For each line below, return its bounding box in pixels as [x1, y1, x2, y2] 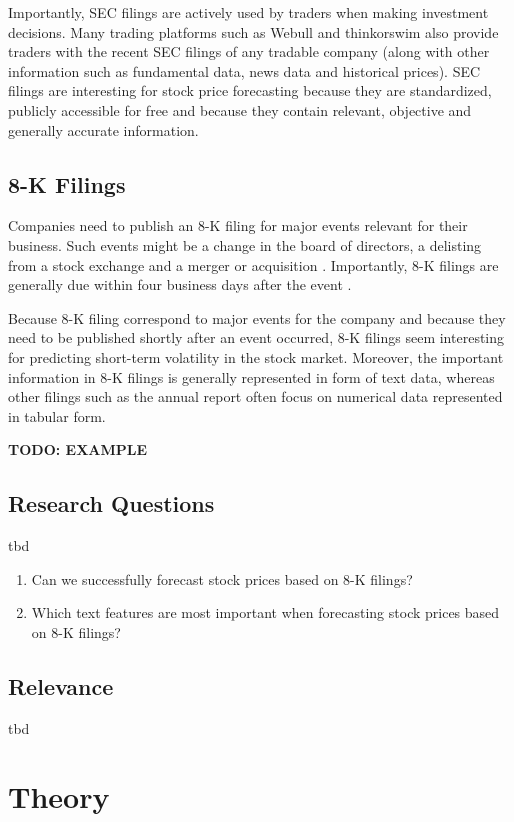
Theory [8, 776, 110, 817]
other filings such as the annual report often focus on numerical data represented [8, 386, 503, 407]
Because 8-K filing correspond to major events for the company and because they [8, 307, 506, 328]
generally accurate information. [8, 119, 199, 140]
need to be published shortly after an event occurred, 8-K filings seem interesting [8, 327, 505, 348]
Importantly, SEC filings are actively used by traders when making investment [8, 2, 489, 22]
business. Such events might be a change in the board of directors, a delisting [8, 234, 482, 255]
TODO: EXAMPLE [8, 439, 148, 460]
